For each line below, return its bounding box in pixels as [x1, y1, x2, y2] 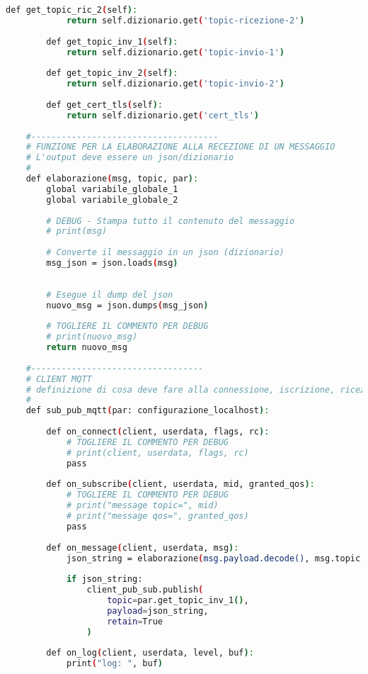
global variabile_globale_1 [46, 184, 178, 194]
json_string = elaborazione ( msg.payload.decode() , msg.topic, [66, 553, 366, 563]
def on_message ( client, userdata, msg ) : [46, 542, 239, 553]
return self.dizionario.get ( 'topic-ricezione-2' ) [66, 15, 305, 26]
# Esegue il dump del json [46, 289, 173, 300]
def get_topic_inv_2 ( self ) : [46, 68, 178, 79]
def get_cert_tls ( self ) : [46, 99, 163, 110]
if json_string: [66, 574, 143, 585]
